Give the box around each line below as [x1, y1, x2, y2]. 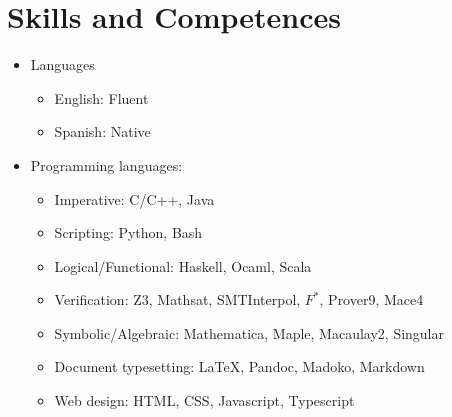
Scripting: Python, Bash [54, 222, 203, 243]
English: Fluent [54, 87, 149, 108]
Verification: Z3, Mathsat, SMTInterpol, [54, 289, 301, 310]
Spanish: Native [54, 121, 151, 142]
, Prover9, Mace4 [319, 289, 424, 310]
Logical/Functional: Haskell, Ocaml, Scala [54, 255, 312, 276]
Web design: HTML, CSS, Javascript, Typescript [54, 390, 355, 411]
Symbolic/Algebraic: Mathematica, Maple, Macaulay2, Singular [54, 322, 445, 343]
